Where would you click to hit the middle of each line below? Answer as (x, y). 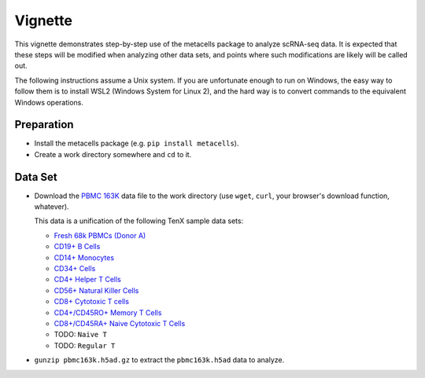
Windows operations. (49, 102)
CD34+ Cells (75, 269)
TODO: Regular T (85, 345)
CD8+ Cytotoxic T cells (92, 302)
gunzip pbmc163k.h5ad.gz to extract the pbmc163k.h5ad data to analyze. (159, 360)
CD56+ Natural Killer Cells (96, 290)
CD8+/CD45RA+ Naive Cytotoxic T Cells (120, 323)
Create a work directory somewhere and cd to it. (113, 154)
